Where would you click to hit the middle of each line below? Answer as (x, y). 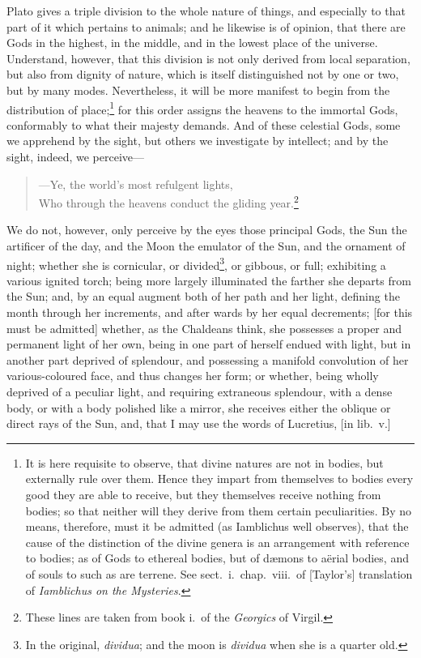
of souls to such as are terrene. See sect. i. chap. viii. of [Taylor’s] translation (219, 573)
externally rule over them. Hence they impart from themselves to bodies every (219, 479)
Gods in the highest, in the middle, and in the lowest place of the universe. (192, 43)
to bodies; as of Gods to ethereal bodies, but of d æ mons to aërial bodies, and (217, 558)
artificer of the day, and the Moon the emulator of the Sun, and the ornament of (206, 246)
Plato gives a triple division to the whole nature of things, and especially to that (206, 11)
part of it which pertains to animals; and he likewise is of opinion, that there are (206, 26)
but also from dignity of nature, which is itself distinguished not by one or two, (203, 74)
